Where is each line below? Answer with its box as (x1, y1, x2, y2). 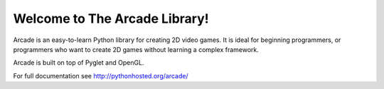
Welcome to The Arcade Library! (13, 11, 209, 26)
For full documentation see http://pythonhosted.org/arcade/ (13, 71, 188, 80)
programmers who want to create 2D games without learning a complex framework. (13, 45, 260, 53)
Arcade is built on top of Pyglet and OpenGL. (13, 58, 144, 67)
